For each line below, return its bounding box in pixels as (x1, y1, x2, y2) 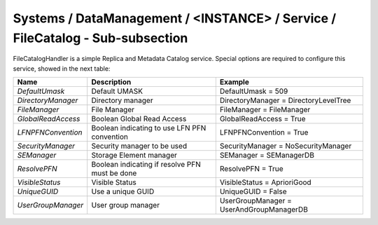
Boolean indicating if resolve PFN (91, 160, 201, 170)
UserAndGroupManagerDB (219, 205, 308, 214)
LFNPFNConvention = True (219, 128, 309, 137)
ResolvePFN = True (219, 164, 283, 174)
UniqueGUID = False (219, 186, 287, 196)
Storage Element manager (91, 151, 178, 161)
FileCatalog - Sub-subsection (13, 30, 188, 46)
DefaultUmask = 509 (219, 86, 288, 96)
